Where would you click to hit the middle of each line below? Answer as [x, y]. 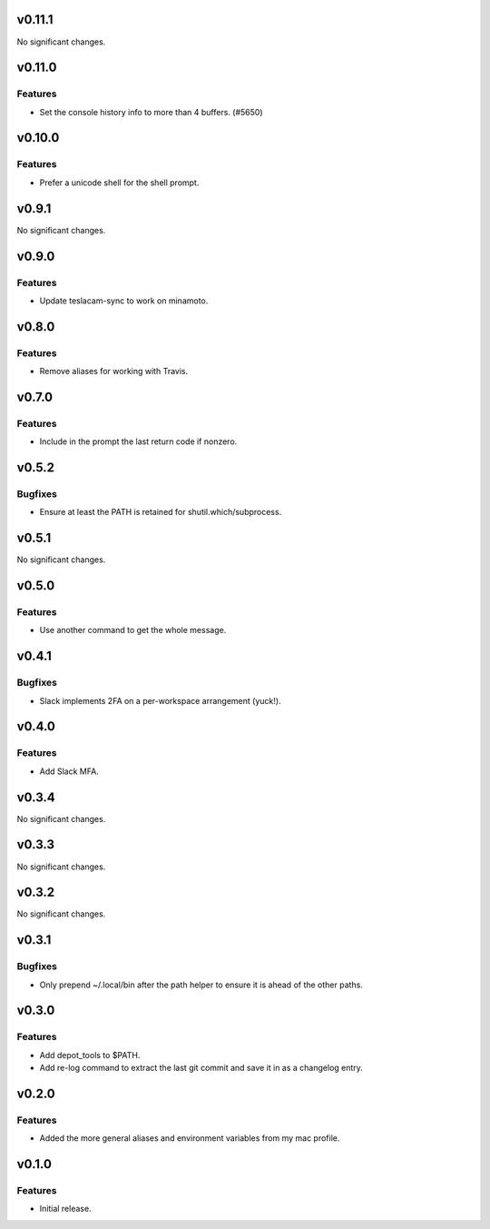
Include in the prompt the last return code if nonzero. [138, 441]
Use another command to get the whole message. [133, 630]
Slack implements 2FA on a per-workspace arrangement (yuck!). [160, 700]
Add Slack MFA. [69, 771]
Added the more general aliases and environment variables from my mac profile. [190, 1138]
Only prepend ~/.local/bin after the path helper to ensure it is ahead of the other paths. [201, 985]
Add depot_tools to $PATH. [90, 1055]
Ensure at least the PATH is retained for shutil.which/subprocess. [161, 512]
